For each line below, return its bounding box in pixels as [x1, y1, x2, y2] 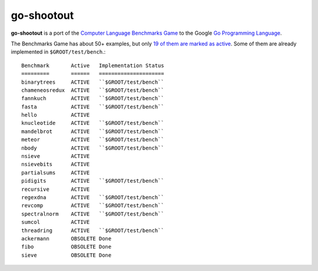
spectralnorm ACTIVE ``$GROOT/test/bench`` [21, 210, 164, 217]
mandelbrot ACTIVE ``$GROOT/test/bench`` [21, 128, 164, 135]
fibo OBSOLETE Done [21, 243, 112, 250]
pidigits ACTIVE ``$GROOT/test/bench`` [21, 177, 164, 184]
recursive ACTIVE [21, 186, 90, 193]
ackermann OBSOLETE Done [21, 235, 112, 242]
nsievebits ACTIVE [21, 161, 90, 168]
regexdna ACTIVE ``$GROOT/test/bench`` [21, 194, 164, 200]
